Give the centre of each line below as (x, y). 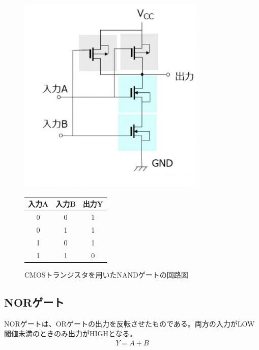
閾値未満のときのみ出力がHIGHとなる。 (70, 333)
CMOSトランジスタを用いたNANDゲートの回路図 (106, 274)
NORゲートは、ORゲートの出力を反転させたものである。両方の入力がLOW (129, 323)
